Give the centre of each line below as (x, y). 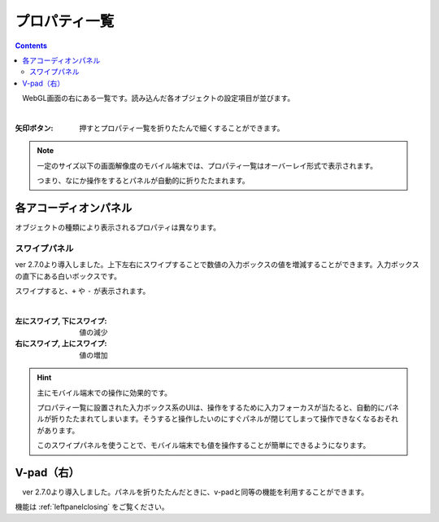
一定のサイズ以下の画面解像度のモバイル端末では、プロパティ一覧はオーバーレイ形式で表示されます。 (207, 165)
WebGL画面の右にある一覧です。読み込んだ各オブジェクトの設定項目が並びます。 (158, 99)
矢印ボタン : (34, 128)
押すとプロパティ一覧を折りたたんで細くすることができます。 (182, 128)
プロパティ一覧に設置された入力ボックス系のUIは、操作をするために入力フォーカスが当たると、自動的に (211, 408)
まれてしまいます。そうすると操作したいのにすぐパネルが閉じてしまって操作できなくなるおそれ (239, 419)
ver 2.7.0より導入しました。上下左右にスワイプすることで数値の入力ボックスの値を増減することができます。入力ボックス (217, 265)
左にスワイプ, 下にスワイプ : (61, 321)
